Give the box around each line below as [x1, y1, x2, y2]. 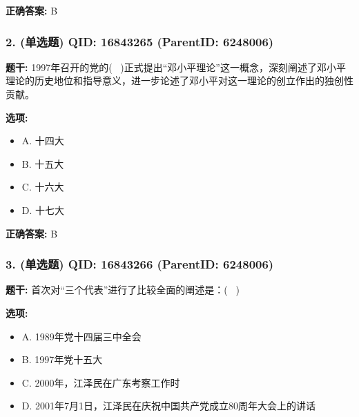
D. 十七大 [21, 202, 65, 217]
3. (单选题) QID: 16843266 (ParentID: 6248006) [6, 255, 274, 273]
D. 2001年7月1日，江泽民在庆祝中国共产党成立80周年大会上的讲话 [21, 398, 316, 413]
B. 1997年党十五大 [21, 352, 103, 367]
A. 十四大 [21, 133, 64, 148]
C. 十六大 [21, 180, 64, 194]
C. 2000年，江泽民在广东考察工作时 [21, 375, 180, 389]
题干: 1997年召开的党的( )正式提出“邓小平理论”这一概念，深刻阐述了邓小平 [6, 59, 346, 74]
